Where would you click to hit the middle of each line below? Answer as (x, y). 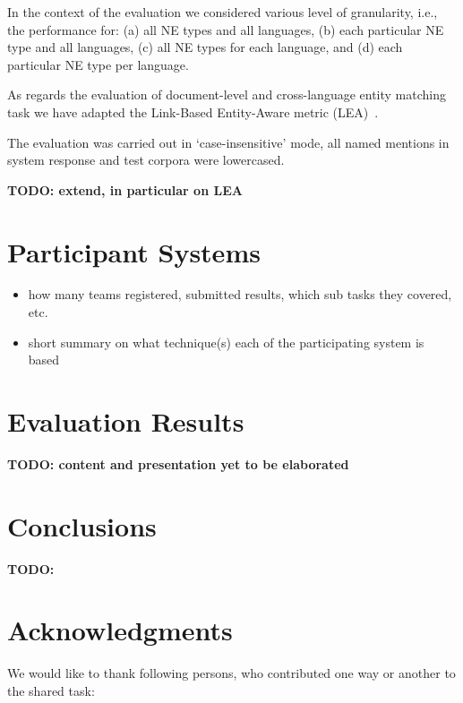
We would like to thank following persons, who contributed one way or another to (231, 673)
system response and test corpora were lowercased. (146, 160)
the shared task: (51, 690)
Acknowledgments (120, 630)
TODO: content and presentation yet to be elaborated (178, 463)
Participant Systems (134, 251)
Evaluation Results (126, 421)
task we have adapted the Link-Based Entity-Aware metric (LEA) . (193, 111)
